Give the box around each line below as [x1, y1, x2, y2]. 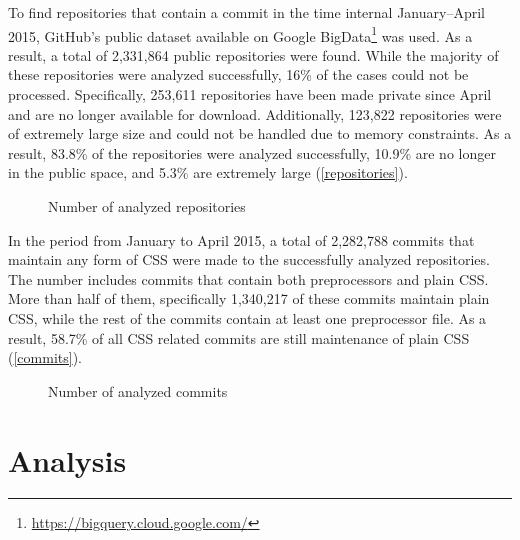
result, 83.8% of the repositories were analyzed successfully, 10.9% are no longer [8, 142, 496, 163]
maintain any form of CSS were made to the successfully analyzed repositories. [8, 249, 490, 270]
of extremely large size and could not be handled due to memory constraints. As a [8, 123, 512, 144]
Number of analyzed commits [48, 380, 228, 401]
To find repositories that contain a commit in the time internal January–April [8, 2, 485, 22]
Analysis [8, 439, 127, 480]
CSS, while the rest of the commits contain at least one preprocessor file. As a [8, 307, 487, 328]
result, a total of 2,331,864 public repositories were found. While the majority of [8, 44, 499, 65]
